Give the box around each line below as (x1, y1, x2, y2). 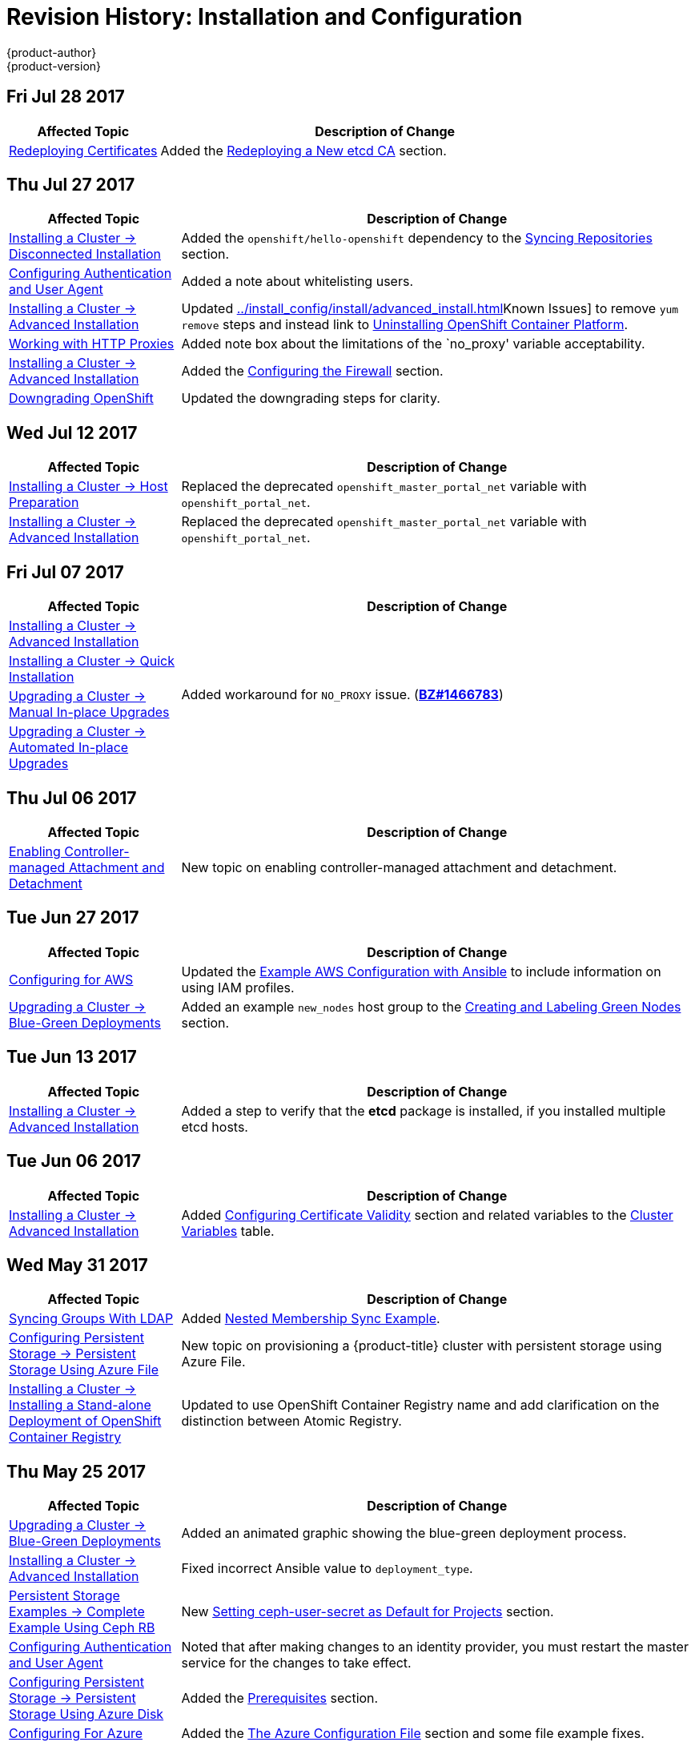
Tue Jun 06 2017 (6, 1151, 141, 1172)
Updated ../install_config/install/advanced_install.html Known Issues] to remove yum (181, 300, 679, 317)
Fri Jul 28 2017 (6, 86, 125, 107)
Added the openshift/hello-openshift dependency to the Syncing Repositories (181, 230, 653, 247)
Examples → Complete (9, 1603, 145, 1620)
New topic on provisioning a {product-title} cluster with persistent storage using (181, 1338, 662, 1354)
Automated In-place (9, 739, 129, 756)
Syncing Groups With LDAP (9, 1310, 174, 1327)
